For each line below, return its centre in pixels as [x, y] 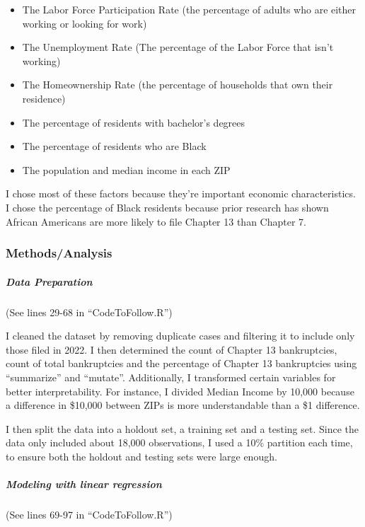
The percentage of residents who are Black [114, 146]
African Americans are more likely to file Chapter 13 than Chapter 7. [156, 221]
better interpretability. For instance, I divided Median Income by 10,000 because [180, 391]
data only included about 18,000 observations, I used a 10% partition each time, [179, 442]
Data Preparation [49, 281]
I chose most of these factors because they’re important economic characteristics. [181, 193]
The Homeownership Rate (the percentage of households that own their [178, 85]
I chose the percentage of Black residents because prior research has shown [167, 207]
